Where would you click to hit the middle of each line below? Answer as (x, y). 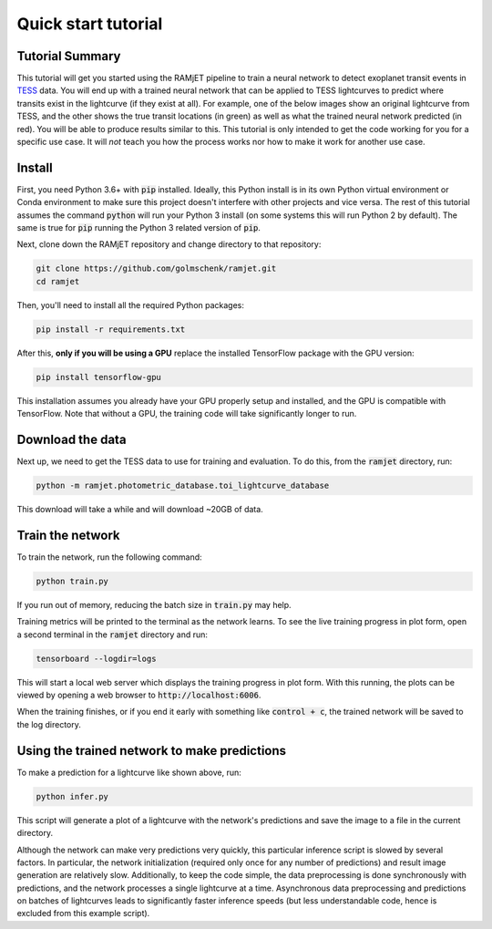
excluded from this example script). (83, 914)
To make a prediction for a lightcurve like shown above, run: (129, 772)
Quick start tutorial (90, 24)
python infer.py (72, 796)
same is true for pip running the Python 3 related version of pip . (139, 228)
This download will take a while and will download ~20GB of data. (140, 510)
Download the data (72, 439)
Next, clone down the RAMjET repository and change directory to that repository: (169, 244)
